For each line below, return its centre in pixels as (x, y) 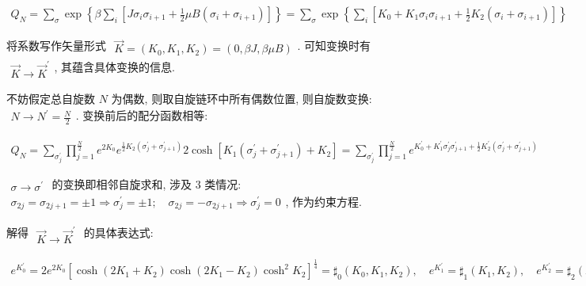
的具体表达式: (118, 233)
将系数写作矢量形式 (56, 46)
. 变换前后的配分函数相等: (142, 114)
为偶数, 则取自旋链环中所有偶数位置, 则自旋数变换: (242, 99)
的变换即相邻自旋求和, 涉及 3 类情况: (146, 183)
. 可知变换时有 (334, 46)
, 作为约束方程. (323, 201)
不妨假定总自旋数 (51, 99)
